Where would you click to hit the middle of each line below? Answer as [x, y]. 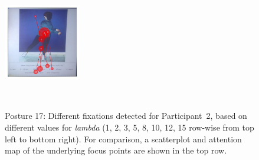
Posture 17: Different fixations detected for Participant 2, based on [126, 116]
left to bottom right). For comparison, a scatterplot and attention [123, 139]
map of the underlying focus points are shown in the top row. [116, 150]
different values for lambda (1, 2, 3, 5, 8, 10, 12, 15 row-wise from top [129, 127]
